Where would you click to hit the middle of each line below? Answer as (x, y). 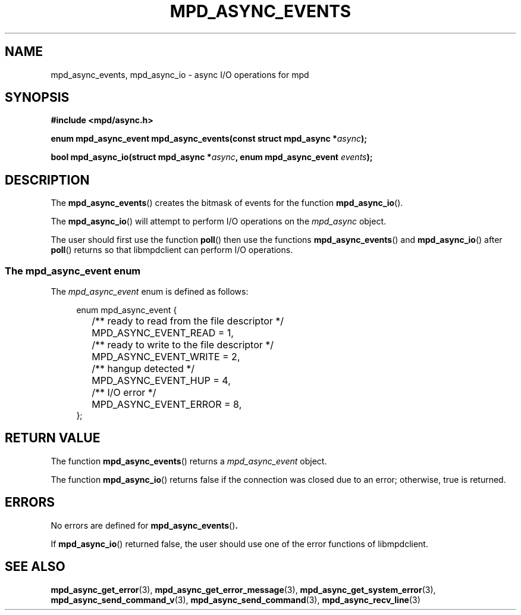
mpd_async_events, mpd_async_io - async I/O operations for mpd (180, 74)
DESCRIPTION (47, 180)
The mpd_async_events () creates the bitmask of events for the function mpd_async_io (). (227, 203)
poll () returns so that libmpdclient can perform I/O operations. (172, 250)
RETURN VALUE (53, 438)
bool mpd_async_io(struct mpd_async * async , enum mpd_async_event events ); (212, 157)
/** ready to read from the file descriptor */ (188, 321)
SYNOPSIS (37, 98)
